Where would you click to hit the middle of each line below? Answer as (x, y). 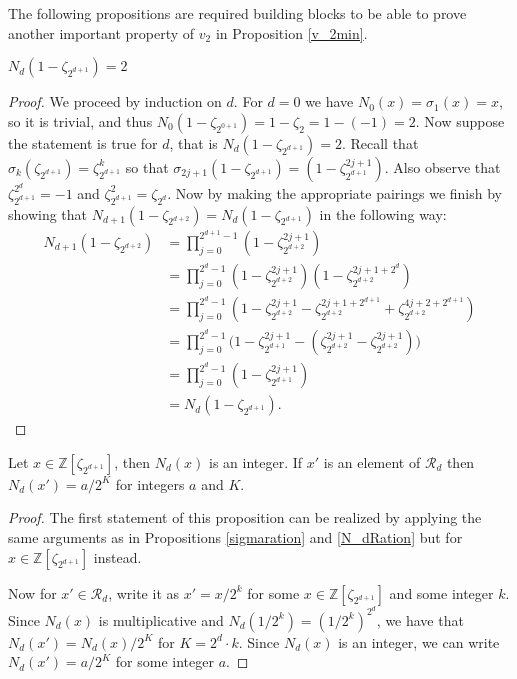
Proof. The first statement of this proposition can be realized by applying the (245, 517)
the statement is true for (83, 142)
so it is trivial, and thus (80, 120)
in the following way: (383, 213)
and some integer (441, 592)
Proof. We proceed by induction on (115, 101)
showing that (48, 213)
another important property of (101, 32)
